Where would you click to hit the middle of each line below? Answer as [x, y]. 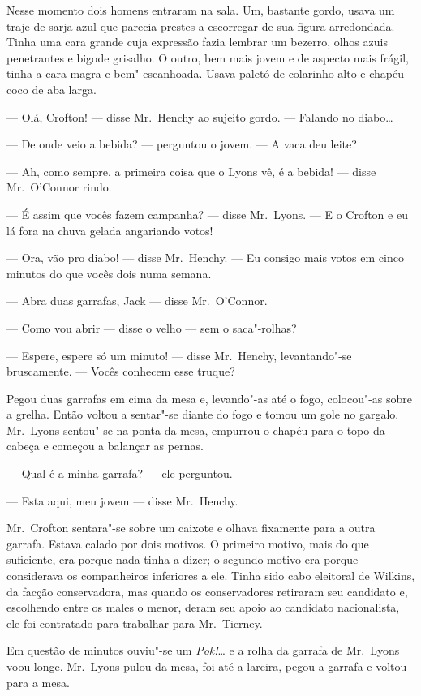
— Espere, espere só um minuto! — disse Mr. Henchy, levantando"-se [179, 355]
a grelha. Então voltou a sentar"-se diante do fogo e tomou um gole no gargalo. [203, 414]
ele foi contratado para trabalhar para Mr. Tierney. [135, 623]
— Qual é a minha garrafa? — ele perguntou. [120, 473]
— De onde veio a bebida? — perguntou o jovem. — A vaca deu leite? [182, 144]
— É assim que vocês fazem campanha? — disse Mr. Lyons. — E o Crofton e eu [207, 214]
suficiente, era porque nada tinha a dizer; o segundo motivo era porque [183, 559]
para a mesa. [38, 682]
